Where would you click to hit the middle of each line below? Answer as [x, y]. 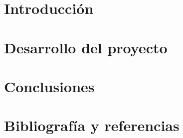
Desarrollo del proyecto [86, 47]
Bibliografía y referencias [92, 125]
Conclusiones [49, 86]
